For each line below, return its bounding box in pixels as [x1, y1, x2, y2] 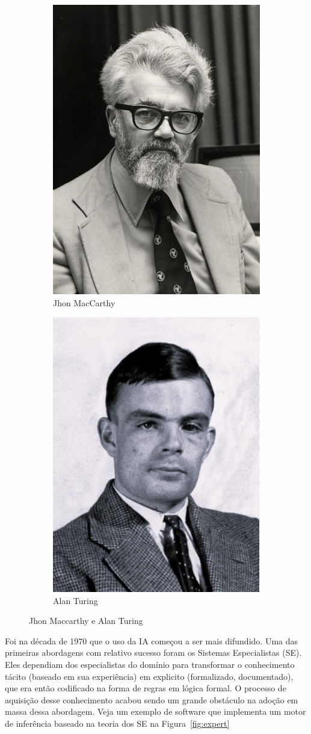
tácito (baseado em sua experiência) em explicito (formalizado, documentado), [5, 670, 294, 682]
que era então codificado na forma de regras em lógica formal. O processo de [5, 682, 286, 694]
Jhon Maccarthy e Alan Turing [29, 614, 143, 627]
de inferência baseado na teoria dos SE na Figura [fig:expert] [5, 717, 230, 730]
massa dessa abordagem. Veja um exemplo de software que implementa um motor [5, 705, 306, 718]
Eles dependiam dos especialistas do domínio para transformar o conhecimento [5, 658, 295, 671]
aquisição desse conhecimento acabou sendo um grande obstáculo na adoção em [5, 693, 298, 706]
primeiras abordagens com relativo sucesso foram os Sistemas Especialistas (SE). [5, 646, 302, 659]
